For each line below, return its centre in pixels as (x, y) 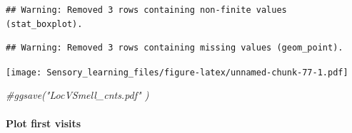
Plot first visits (44, 123)
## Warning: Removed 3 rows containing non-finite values (146, 10)
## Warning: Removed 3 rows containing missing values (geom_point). (175, 48)
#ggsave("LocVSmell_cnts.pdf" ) (77, 95)
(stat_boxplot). (44, 24)
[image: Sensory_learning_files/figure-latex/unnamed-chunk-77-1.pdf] (177, 72)
